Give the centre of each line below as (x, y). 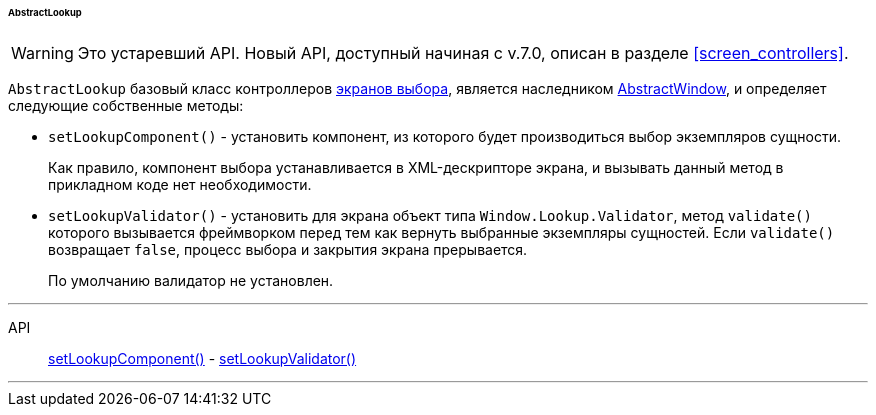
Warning (42, 52)
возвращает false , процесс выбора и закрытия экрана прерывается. (288, 249)
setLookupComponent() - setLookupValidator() (202, 358)
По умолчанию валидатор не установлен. (191, 280)
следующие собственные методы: (126, 105)
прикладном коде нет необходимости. (180, 184)
